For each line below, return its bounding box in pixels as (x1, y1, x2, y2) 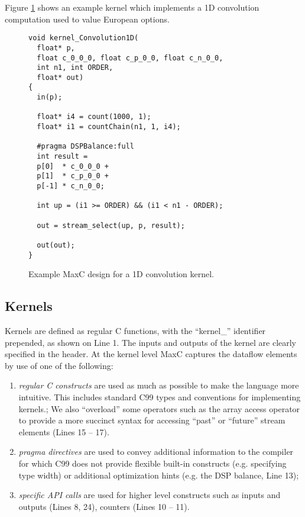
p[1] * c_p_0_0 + (37, 172, 109, 181)
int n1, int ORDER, (37, 63, 113, 72)
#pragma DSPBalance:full (37, 142, 134, 151)
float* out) (37, 73, 84, 82)
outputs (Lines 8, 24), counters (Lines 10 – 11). (18, 500, 190, 512)
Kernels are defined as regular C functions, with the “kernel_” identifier (5, 325, 266, 337)
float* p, (37, 43, 75, 52)
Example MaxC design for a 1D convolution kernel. (28, 268, 215, 280)
